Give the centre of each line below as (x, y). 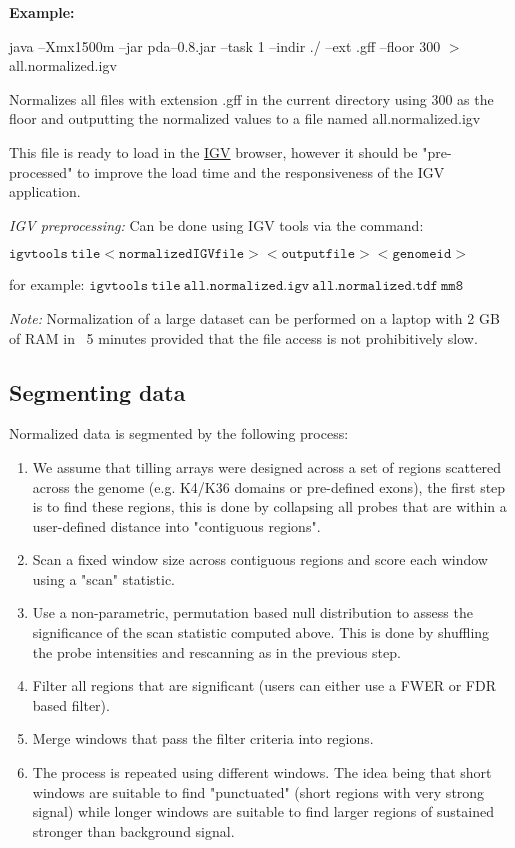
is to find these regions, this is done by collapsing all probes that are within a (269, 506)
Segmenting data (97, 391)
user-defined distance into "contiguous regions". (176, 525)
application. (45, 191)
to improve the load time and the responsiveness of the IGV (261, 171)
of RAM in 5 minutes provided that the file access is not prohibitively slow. (243, 337)
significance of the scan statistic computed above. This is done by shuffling (261, 632)
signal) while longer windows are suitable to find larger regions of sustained (263, 811)
